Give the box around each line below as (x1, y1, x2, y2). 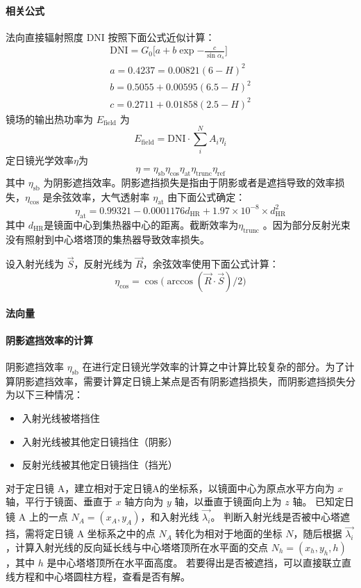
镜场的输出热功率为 (6, 111, 93, 126)
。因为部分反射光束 (262, 217, 351, 231)
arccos (167, 276, 193, 286)
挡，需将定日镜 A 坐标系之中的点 (6, 526, 156, 541)
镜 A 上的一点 (6, 509, 68, 524)
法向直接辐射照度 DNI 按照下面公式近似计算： (6, 29, 215, 44)
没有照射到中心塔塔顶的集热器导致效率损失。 (6, 231, 210, 246)
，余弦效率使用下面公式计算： (142, 256, 279, 271)
